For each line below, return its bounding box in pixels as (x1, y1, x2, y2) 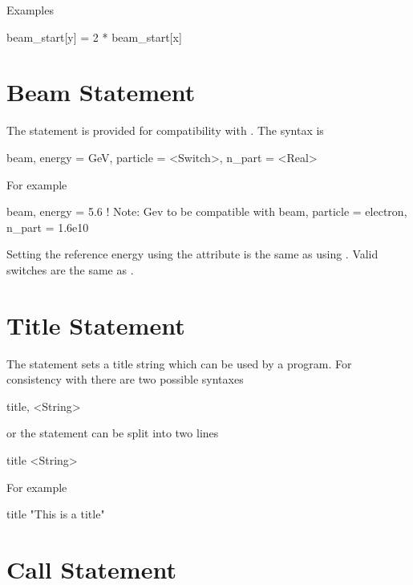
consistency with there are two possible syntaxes (6, 371, 244, 388)
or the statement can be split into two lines (6, 425, 219, 441)
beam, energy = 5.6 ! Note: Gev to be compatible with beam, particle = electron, (6, 203, 407, 220)
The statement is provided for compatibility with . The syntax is (6, 122, 324, 139)
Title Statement (6, 308, 185, 341)
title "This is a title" (6, 506, 105, 522)
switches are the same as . (6, 261, 134, 278)
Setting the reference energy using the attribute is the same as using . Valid (6, 246, 379, 262)
